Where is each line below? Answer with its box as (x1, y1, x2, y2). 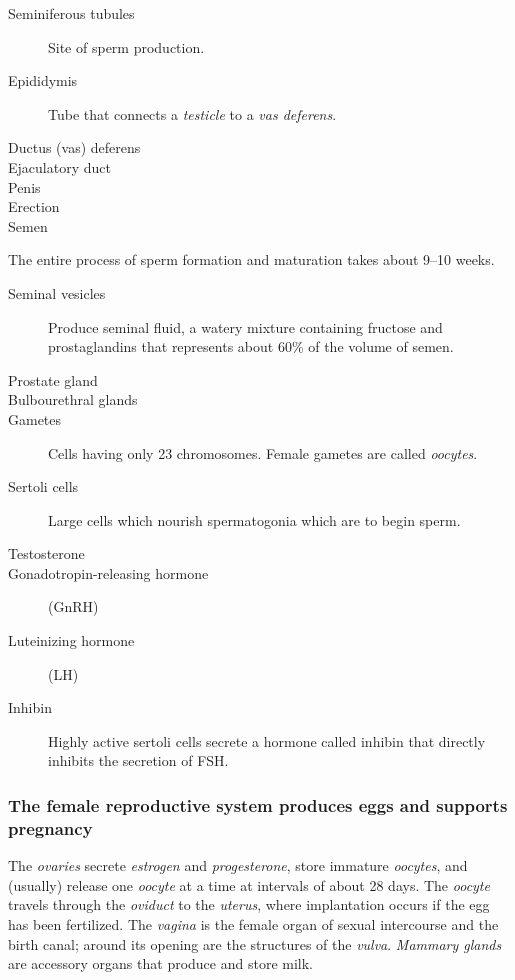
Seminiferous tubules (8, 3, 135, 23)
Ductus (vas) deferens (8, 137, 141, 158)
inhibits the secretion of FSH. (48, 750, 229, 771)
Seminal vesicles (8, 282, 106, 303)
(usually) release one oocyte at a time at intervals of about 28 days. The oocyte (8, 874, 490, 895)
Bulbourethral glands (8, 389, 138, 410)
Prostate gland (8, 369, 98, 390)
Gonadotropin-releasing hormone (8, 562, 209, 583)
